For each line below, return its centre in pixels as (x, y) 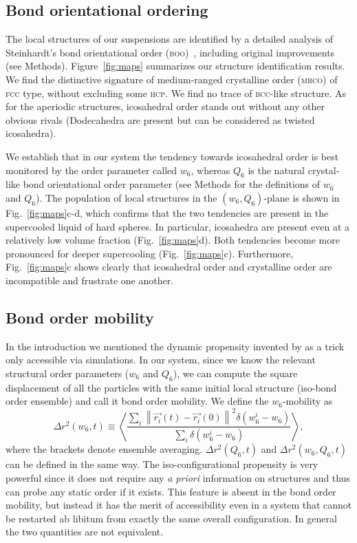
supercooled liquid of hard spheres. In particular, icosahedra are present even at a (178, 226)
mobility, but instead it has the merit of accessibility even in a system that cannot (179, 505)
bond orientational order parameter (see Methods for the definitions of (172, 184)
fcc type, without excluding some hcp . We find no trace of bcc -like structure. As (176, 93)
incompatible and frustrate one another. (90, 280)
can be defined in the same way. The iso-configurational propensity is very (162, 464)
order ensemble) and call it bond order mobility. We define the (137, 401)
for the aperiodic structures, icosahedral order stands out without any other (165, 106)
